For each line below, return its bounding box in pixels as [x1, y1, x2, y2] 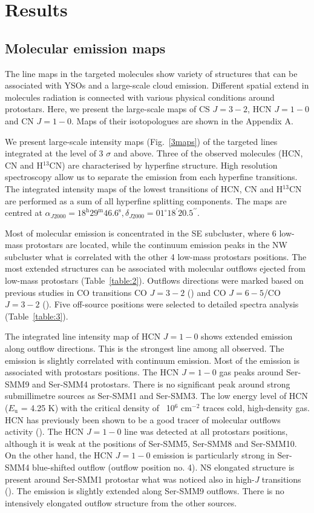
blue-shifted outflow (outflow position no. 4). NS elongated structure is [32, 460, 295, 473]
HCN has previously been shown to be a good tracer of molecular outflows [5, 413, 281, 426]
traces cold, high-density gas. [202, 401, 310, 414]
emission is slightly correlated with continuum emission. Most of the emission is [5, 354, 299, 366]
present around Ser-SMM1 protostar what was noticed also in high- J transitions [5, 472, 301, 485]
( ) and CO [187, 286, 226, 298]
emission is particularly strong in [153, 449, 275, 461]
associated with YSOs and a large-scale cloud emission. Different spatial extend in [5, 79, 309, 92]
